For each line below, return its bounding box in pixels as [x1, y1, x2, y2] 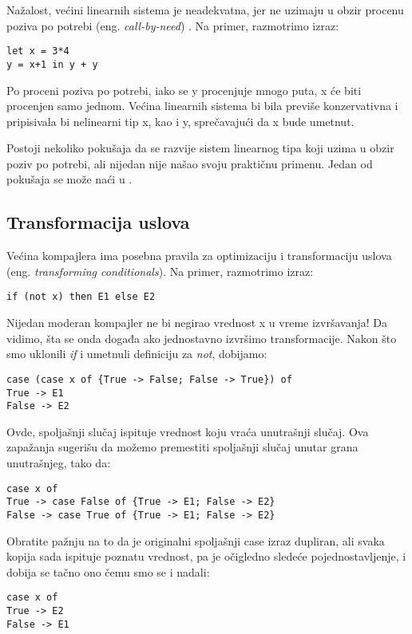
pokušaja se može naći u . [6, 171, 133, 187]
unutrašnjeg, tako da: [6, 455, 111, 471]
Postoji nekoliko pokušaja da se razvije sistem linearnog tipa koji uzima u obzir [6, 140, 394, 156]
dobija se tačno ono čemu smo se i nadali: [6, 563, 210, 580]
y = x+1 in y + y [6, 58, 98, 70]
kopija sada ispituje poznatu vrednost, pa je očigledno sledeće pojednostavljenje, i [6, 548, 406, 565]
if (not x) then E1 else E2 [6, 291, 156, 303]
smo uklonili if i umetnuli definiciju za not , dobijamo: [6, 345, 267, 362]
